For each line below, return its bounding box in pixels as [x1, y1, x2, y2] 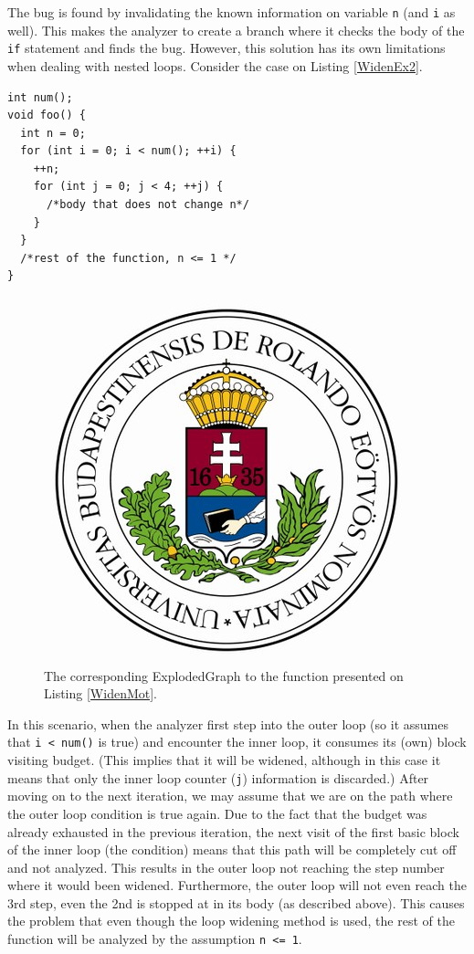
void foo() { [7, 109, 86, 122]
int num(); [7, 90, 73, 104]
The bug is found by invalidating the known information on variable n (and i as [7, 3, 456, 21]
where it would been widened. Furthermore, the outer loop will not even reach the [7, 875, 467, 895]
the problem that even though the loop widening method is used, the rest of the [7, 911, 455, 930]
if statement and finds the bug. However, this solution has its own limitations [7, 38, 446, 58]
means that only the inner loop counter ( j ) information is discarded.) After [7, 768, 429, 787]
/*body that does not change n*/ [46, 198, 249, 212]
